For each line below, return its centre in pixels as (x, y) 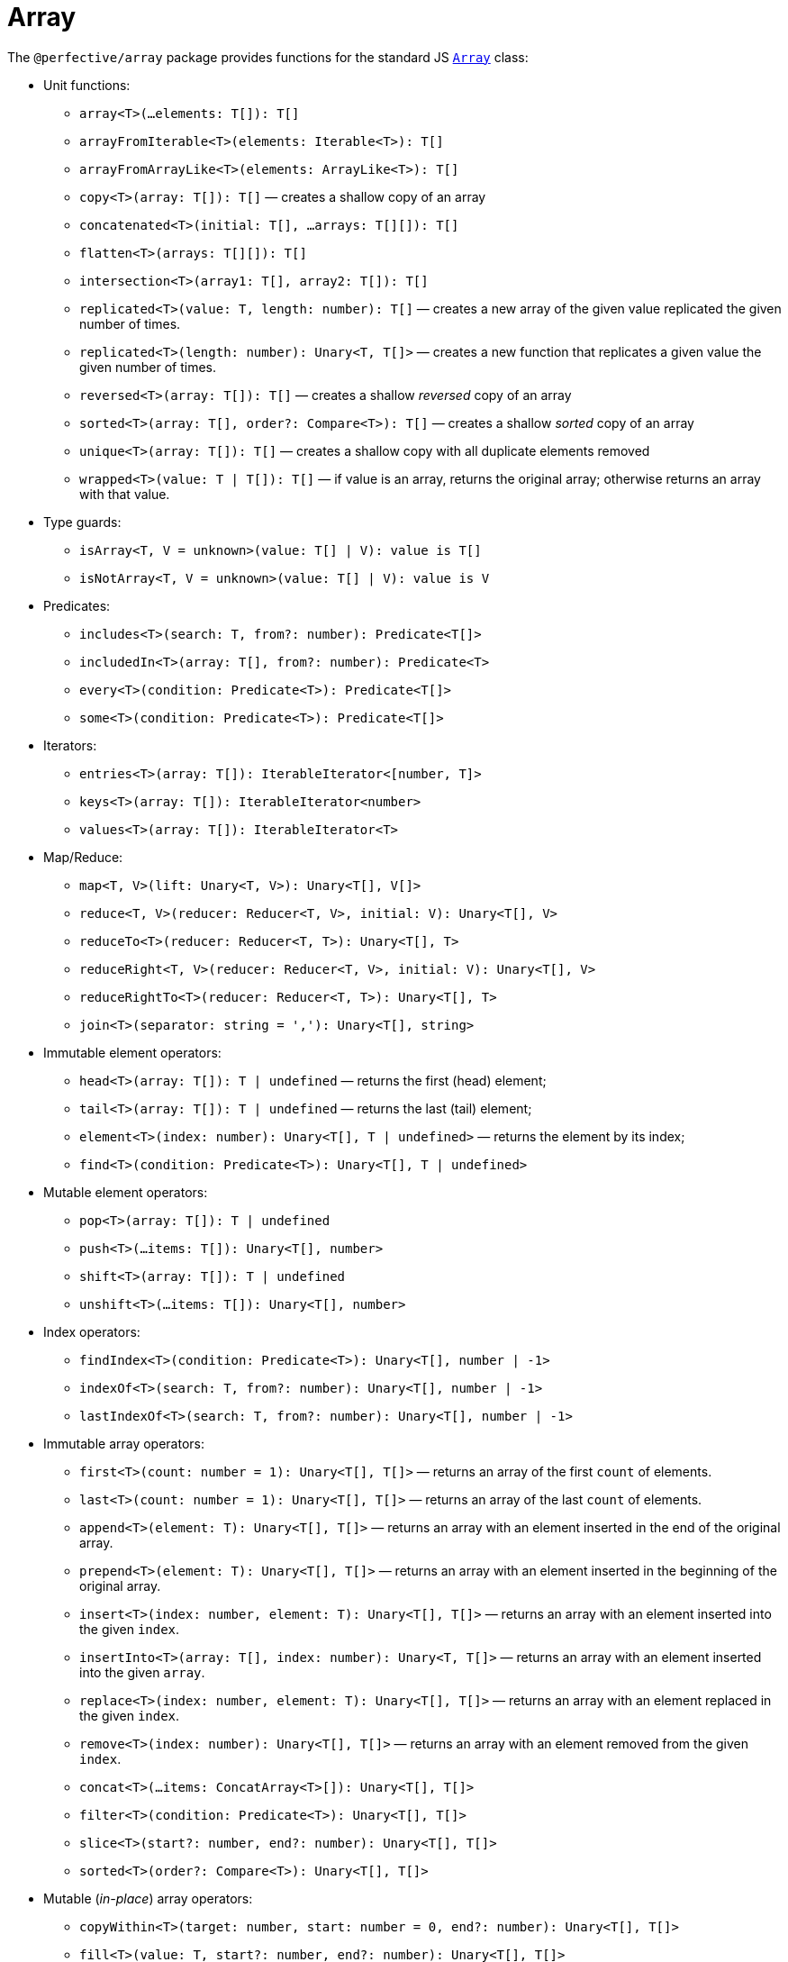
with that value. (125, 494)
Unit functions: (87, 85)
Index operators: (92, 1331)
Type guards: (82, 522)
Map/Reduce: (83, 857)
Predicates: (77, 605)
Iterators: (70, 745)
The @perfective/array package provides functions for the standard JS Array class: (268, 57)
